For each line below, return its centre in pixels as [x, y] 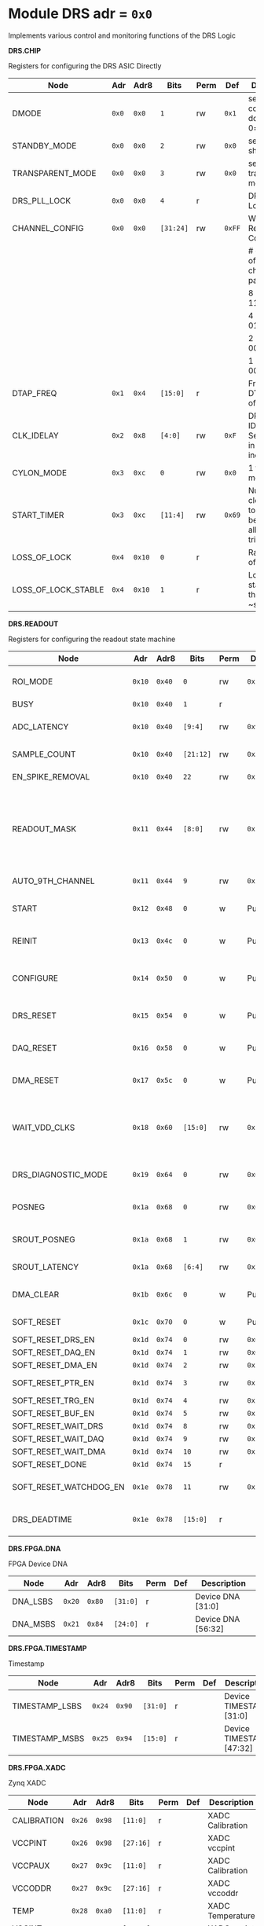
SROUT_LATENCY [46, 1267]
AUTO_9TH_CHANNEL [54, 881]
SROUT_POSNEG [44, 1239]
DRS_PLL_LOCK [42, 200]
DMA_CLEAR [36, 1294]
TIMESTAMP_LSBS [47, 1706]
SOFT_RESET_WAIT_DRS [58, 1425]
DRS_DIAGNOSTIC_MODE [60, 1174]
